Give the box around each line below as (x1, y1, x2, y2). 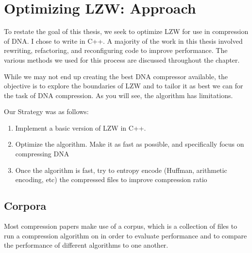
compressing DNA (15, 149, 69, 159)
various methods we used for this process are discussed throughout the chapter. (4, 54, 240, 65)
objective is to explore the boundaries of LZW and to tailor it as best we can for (4, 81, 243, 91)
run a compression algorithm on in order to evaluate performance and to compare (4, 230, 247, 240)
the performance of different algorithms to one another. (4, 240, 168, 250)
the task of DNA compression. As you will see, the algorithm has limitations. (4, 90, 233, 100)
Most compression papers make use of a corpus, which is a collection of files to (4, 221, 237, 231)
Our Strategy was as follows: (4, 106, 89, 117)
